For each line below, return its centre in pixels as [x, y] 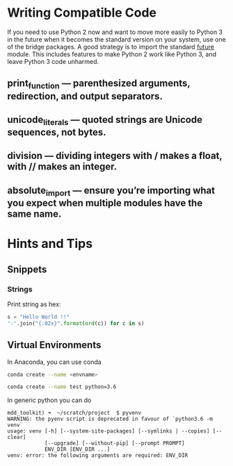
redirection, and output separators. [85, 96]
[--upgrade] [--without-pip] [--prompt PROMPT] [115, 443]
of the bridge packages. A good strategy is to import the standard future [111, 47]
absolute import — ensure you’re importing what [111, 191]
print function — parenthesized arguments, [99, 84]
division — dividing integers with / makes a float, [115, 156]
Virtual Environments [54, 345]
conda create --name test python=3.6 [62, 387]
